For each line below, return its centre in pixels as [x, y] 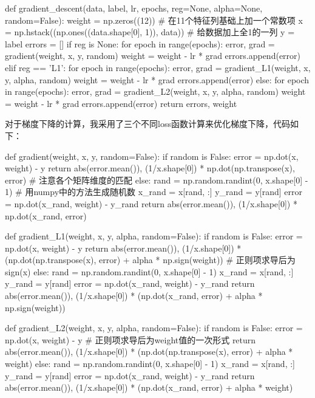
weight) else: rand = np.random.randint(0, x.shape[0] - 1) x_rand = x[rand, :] [150, 364]
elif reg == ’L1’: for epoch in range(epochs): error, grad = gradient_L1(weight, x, [158, 67]
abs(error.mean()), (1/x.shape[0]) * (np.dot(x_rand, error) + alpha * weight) [149, 387]
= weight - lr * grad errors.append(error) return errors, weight [121, 103]
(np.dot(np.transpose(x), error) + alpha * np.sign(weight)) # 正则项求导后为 [150, 260]
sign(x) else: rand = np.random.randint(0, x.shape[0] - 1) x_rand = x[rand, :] [149, 271]
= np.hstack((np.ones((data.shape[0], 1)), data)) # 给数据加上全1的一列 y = [150, 32]
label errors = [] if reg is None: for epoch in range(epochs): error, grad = [140, 43]
